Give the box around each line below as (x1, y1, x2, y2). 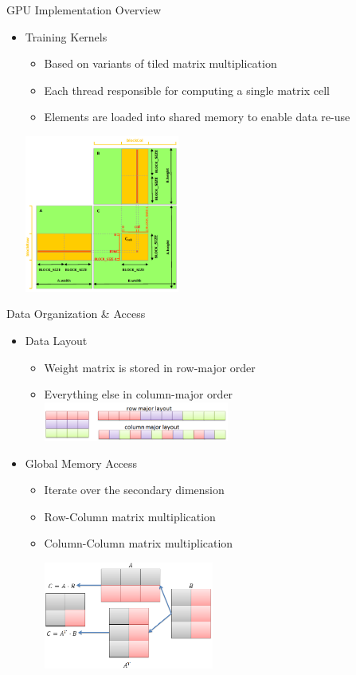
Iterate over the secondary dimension (44, 481, 225, 498)
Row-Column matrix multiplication (44, 508, 216, 524)
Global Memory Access (25, 454, 138, 471)
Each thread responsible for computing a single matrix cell (44, 81, 330, 98)
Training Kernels (25, 28, 108, 45)
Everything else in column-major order (44, 386, 233, 402)
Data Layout (25, 332, 88, 348)
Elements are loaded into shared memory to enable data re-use (44, 108, 350, 125)
